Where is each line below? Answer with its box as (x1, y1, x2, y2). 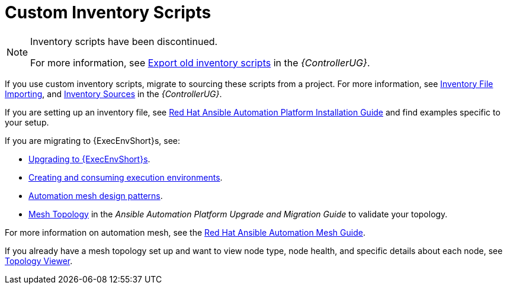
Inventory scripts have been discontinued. (30, 35, 218, 47)
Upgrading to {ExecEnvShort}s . (28, 153, 150, 164)
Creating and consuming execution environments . (28, 172, 223, 182)
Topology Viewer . (5, 255, 73, 266)
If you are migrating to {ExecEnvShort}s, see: (5, 135, 181, 146)
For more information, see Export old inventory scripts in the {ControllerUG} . (30, 56, 370, 69)
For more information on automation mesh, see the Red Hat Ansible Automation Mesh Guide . (5, 227, 365, 237)
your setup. (5, 117, 49, 127)
